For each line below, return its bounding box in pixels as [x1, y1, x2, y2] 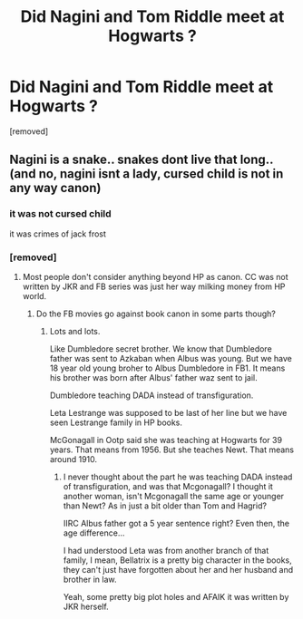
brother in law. [63, 574, 117, 585]
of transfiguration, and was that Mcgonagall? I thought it [63, 480, 274, 491]
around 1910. [49, 453, 98, 464]
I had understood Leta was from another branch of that [63, 545, 269, 556]
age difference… [63, 527, 125, 538]
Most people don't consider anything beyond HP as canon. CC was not [22, 271, 288, 282]
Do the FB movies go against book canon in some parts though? [35, 308, 277, 319]
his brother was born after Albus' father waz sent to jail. [49, 372, 258, 382]
